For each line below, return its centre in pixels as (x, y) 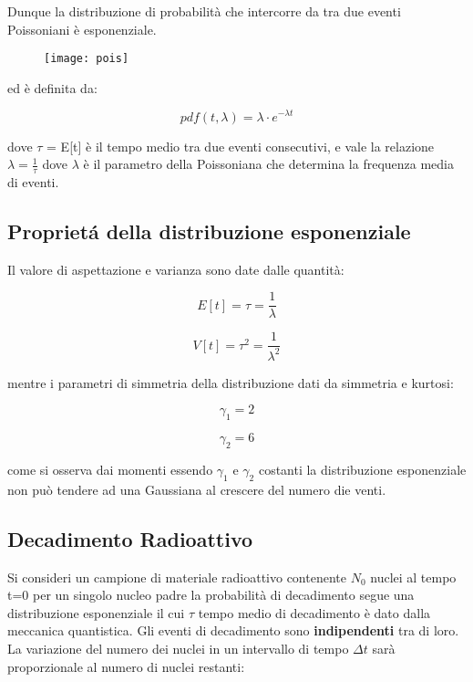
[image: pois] (87, 59)
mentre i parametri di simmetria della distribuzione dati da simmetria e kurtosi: (231, 382)
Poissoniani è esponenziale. (82, 29)
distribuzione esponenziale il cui (96, 612)
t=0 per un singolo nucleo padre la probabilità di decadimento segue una (211, 595)
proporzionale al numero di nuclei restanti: (126, 666)
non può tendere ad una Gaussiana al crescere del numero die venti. (197, 489)
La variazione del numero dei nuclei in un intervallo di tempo (178, 648)
